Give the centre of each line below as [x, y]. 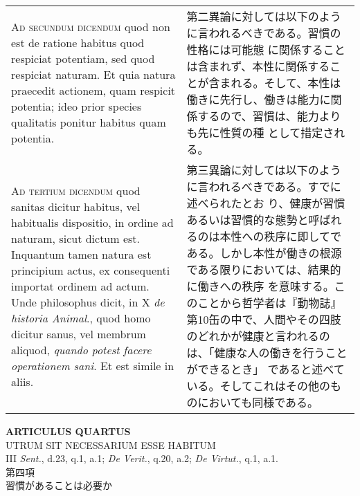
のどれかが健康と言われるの [258, 336]
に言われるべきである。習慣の [264, 33]
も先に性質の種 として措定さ [260, 132]
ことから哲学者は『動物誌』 [270, 303]
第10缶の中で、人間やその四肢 [264, 319]
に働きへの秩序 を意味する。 [260, 286]
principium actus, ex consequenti [91, 270]
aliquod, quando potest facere [81, 349]
